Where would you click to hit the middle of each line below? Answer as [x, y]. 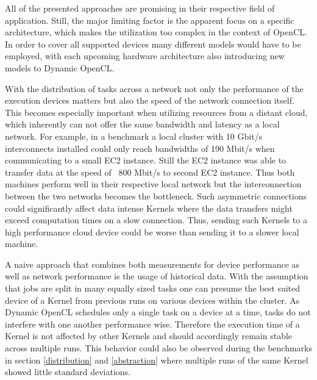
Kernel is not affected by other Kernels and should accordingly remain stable [149, 336]
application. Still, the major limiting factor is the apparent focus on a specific [150, 20]
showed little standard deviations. [68, 372]
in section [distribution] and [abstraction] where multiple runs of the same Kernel [157, 360]
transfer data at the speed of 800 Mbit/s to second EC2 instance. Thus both [150, 172]
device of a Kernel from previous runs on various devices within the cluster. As [152, 300]
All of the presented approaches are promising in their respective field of [140, 8]
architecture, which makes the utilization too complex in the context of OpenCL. [156, 32]
